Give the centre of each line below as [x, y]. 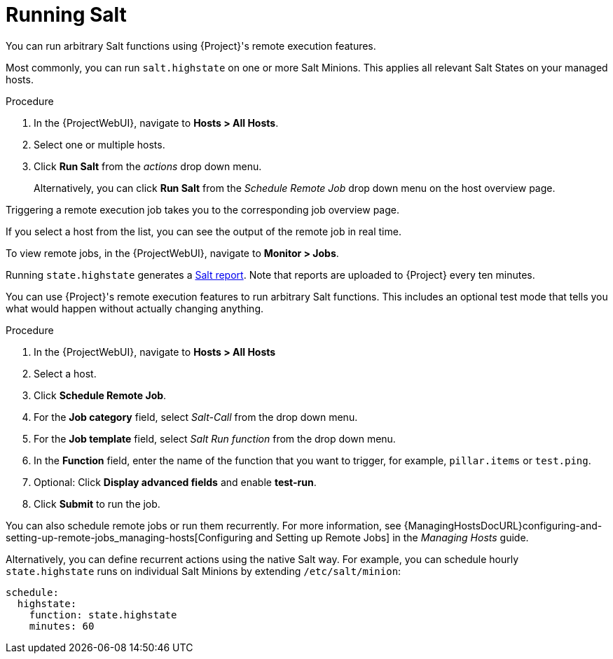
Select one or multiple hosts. [99, 144]
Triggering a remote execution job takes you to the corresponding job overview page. [203, 209]
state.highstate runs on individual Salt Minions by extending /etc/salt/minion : [204, 571]
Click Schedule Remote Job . [100, 395]
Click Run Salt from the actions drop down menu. [148, 166]
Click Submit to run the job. [97, 504]
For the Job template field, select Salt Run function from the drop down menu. [215, 438]
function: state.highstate [103, 615]
